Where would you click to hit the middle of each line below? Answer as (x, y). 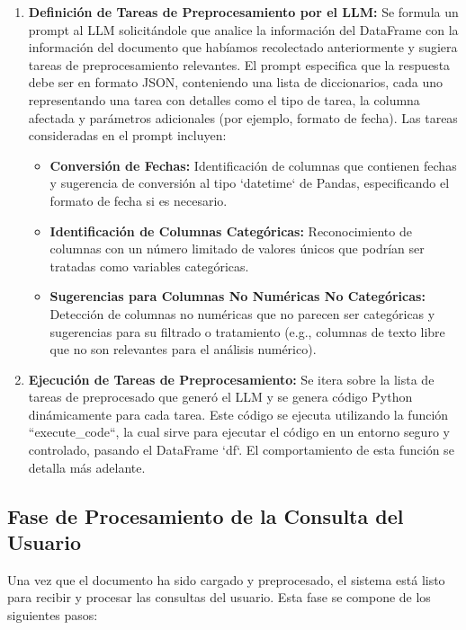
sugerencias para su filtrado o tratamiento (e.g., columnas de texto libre (247, 331)
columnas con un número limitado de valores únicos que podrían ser (237, 248)
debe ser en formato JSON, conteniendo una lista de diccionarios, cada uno (236, 82)
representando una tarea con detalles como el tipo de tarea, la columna (224, 99)
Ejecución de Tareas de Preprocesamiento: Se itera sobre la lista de (231, 379)
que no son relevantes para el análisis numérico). (183, 349)
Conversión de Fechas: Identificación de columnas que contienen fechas (253, 165)
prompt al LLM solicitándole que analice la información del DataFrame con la (243, 29)
